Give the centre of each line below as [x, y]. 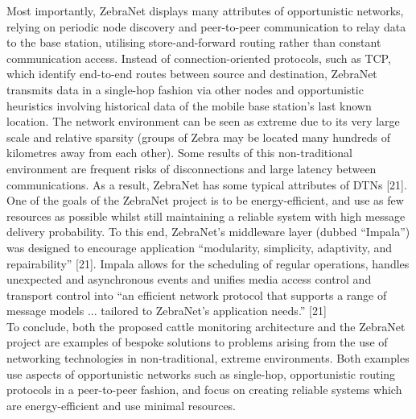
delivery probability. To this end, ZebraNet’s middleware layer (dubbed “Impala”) [208, 232]
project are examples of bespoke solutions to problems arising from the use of [197, 342]
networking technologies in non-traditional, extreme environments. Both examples [208, 358]
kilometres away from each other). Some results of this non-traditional [179, 153]
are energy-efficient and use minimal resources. [122, 405]
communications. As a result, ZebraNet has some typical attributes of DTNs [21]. [207, 184]
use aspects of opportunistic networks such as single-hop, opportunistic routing [201, 373]
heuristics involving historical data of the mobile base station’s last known [189, 105]
